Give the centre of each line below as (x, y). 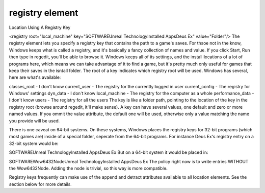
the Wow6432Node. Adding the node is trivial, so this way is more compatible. (88, 168)
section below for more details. (40, 184)
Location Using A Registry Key (40, 27)
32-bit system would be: (34, 143)
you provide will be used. (34, 121)
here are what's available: (35, 77)
